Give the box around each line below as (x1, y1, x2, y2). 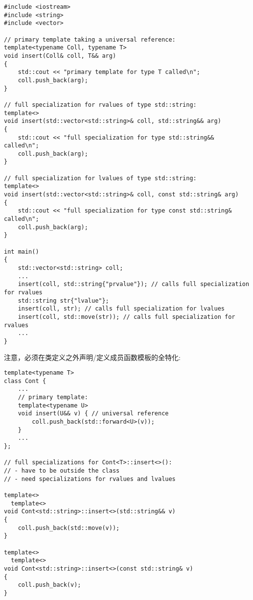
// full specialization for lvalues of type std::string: (4, 174, 197, 182)
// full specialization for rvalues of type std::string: (4, 101, 197, 108)
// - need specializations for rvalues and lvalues (4, 475, 176, 482)
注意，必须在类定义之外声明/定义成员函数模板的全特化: (4, 352, 181, 362)
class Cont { (4, 377, 46, 384)
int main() (4, 248, 39, 255)
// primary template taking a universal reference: (4, 36, 176, 43)
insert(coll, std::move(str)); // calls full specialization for (18, 313, 235, 320)
